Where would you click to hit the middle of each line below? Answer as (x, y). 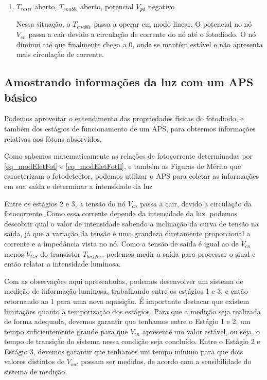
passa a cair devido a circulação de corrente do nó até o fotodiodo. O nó (142, 34)
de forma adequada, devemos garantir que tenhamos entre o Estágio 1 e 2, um (127, 321)
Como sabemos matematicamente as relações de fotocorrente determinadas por (129, 156)
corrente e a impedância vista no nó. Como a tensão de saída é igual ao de (121, 243)
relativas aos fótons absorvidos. (53, 138)
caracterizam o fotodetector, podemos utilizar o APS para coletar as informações (131, 176)
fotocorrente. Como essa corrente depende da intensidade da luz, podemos (121, 213)
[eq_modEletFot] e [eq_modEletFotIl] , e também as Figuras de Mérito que (123, 166)
